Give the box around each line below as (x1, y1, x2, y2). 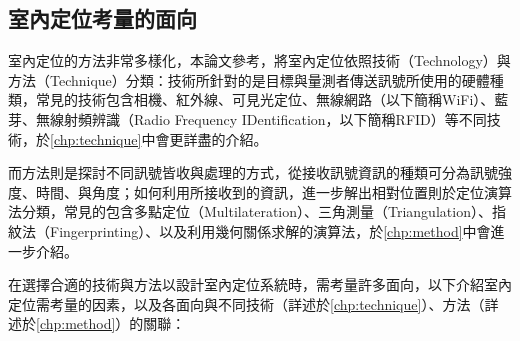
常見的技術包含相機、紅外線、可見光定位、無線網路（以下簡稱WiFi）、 (35, 89, 495, 110)
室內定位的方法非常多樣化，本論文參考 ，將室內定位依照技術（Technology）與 (8, 50, 511, 71)
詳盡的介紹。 (183, 128, 268, 149)
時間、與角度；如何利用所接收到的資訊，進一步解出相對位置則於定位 (35, 181, 484, 202)
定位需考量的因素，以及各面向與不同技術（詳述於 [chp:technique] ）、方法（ (8, 293, 485, 314)
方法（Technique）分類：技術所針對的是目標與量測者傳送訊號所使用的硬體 (8, 69, 490, 90)
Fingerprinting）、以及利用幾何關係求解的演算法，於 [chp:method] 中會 (49, 220, 491, 241)
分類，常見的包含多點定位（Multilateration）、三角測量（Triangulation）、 (21, 201, 492, 222)
